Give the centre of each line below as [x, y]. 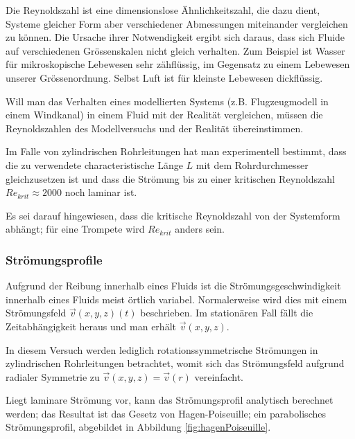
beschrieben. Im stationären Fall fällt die [227, 313]
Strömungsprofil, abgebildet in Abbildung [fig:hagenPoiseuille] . [138, 427]
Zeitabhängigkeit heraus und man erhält [91, 326]
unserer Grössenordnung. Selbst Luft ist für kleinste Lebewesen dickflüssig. [164, 77]
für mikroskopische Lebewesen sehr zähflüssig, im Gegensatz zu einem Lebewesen [178, 64]
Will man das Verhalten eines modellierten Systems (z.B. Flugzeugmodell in [167, 101]
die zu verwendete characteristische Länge [94, 164]
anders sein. [200, 229]
